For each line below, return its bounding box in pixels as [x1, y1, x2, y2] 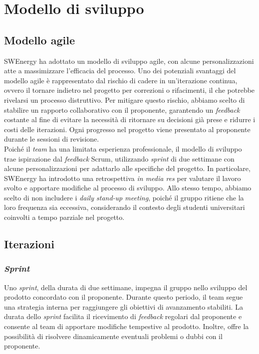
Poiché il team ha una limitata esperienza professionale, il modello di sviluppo [4, 143, 242, 154]
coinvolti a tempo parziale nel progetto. [4, 212, 125, 222]
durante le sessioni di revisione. [4, 134, 99, 144]
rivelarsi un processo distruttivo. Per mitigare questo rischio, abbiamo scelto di [4, 94, 245, 105]
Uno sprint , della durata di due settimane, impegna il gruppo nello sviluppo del [4, 282, 248, 292]
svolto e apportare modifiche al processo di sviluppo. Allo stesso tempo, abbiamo [4, 182, 252, 193]
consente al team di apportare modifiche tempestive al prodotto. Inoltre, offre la [4, 321, 249, 332]
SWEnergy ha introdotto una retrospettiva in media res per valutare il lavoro [4, 173, 241, 183]
